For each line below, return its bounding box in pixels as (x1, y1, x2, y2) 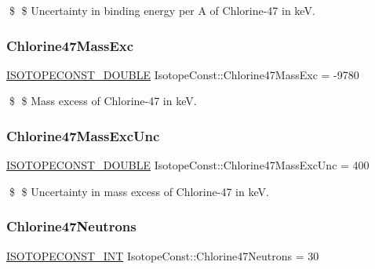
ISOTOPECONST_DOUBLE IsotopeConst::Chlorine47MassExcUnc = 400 (6, 157, 370, 173)
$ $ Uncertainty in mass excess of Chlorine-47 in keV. (9, 183, 269, 199)
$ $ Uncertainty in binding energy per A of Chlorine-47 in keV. (9, 2, 315, 18)
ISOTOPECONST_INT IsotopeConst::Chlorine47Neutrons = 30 (6, 247, 319, 264)
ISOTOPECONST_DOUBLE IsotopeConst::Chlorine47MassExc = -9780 (6, 66, 359, 82)
